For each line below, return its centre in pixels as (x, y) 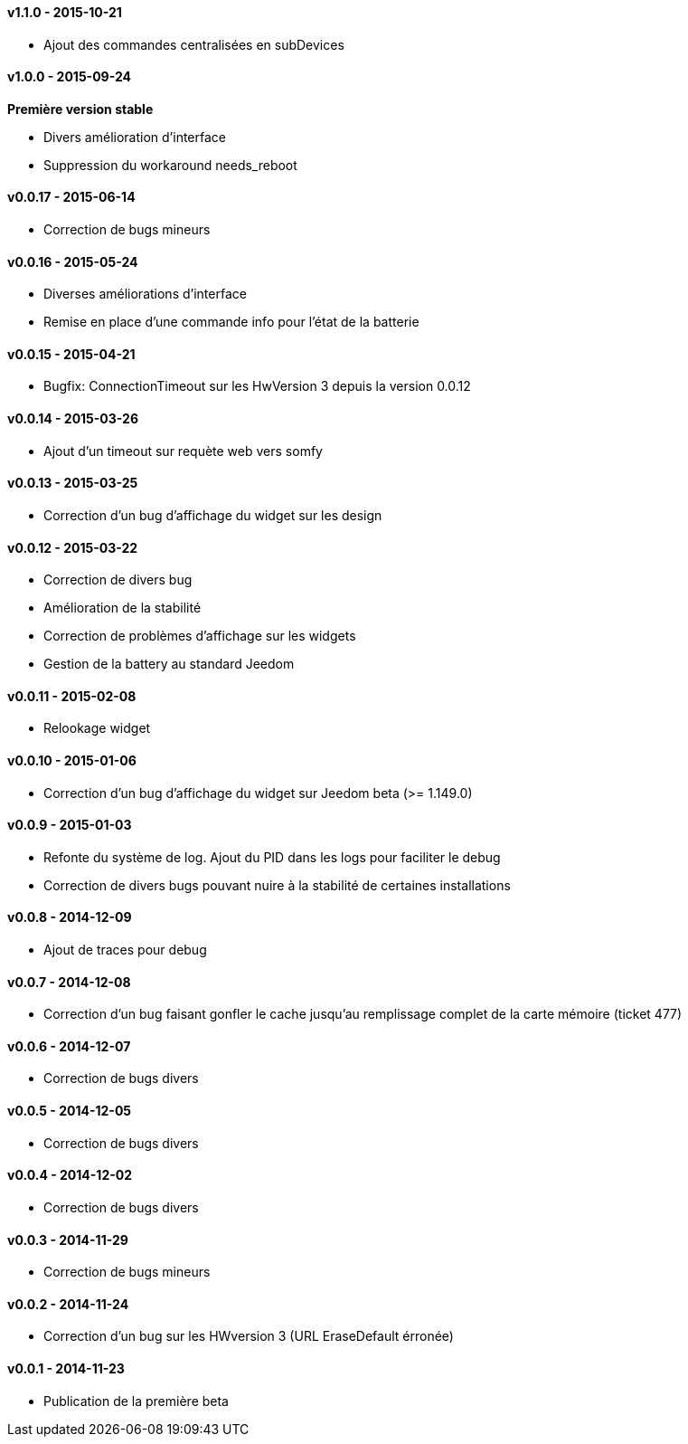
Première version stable (80, 109)
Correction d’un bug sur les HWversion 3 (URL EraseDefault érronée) (249, 1336)
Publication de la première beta (136, 1401)
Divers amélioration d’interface (135, 137)
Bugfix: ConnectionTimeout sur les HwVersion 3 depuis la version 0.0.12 (257, 386)
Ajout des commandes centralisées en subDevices (194, 44)
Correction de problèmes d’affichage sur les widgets (200, 636)
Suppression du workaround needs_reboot (170, 165)
